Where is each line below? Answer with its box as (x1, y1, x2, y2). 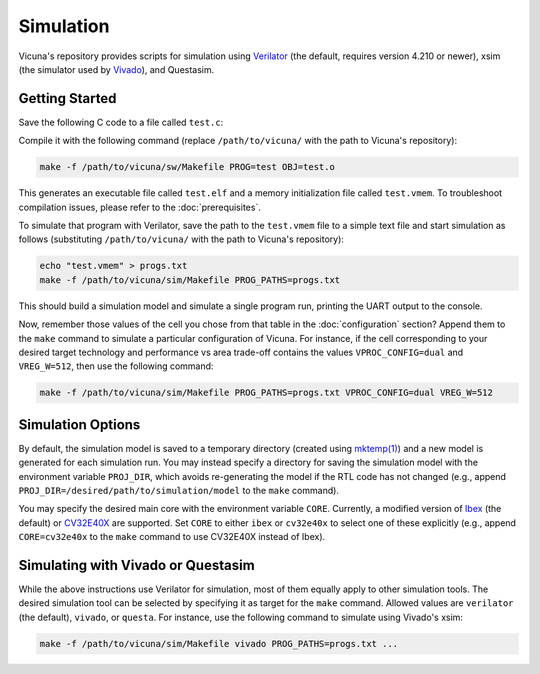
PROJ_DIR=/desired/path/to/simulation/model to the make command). (18, 484, 340, 496)
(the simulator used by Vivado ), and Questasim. (18, 63, 215, 75)
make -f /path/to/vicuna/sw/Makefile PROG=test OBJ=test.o (39, 161, 335, 173)
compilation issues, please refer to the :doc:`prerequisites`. (18, 201, 262, 213)
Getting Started (18, 90, 117, 107)
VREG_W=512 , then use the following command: (18, 360, 214, 372)
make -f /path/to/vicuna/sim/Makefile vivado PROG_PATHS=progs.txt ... (39, 638, 399, 649)
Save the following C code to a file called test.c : (18, 116, 224, 128)
